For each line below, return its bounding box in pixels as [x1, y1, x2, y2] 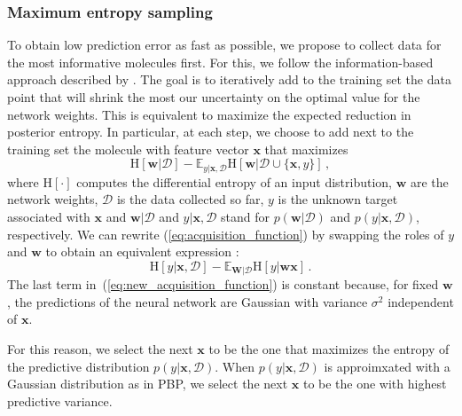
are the [410, 172, 449, 191]
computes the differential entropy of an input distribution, [76, 172, 392, 191]
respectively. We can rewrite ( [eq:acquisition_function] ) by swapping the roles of [7, 224, 444, 243]
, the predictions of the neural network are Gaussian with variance [7, 292, 368, 310]
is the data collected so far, [116, 190, 264, 208]
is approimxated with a [324, 357, 450, 375]
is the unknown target [278, 190, 398, 208]
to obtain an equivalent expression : [45, 242, 239, 261]
